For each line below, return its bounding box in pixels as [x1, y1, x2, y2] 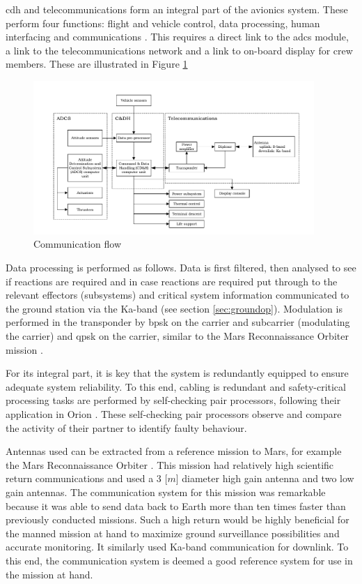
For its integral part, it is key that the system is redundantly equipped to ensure [6, 366, 349, 380]
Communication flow [33, 237, 121, 251]
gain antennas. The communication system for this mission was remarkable [6, 484, 326, 499]
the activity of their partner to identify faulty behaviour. [6, 420, 247, 435]
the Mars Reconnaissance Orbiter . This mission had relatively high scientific [6, 457, 334, 472]
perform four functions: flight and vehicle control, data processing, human [6, 15, 320, 30]
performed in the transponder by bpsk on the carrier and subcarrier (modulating [6, 315, 350, 329]
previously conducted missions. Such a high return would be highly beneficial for [6, 512, 349, 527]
